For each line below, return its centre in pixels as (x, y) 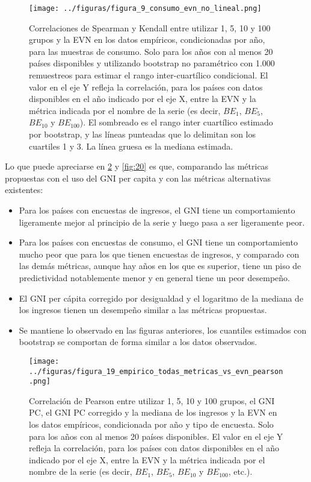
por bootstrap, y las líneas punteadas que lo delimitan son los (143, 134)
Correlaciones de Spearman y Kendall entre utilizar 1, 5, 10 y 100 (150, 27)
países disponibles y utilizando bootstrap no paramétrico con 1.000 (152, 63)
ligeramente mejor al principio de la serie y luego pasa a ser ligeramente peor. (162, 222)
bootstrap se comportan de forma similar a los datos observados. (138, 342)
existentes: (24, 190)
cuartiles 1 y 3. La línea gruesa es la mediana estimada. (131, 146)
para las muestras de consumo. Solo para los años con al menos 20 (151, 51)
